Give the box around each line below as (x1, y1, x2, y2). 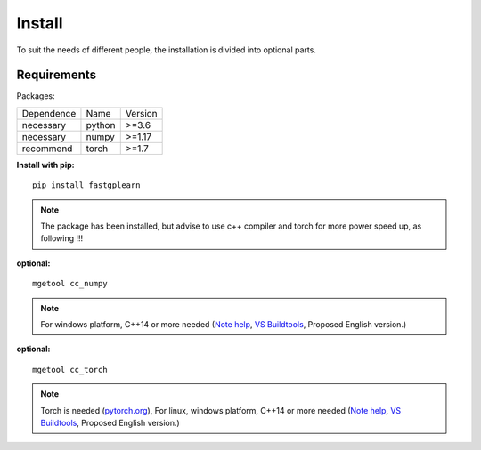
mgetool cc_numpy (32, 278, 108, 289)
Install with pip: (16, 159, 75, 170)
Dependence (21, 107, 77, 119)
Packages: (16, 91, 55, 101)
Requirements (16, 68, 97, 83)
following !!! (40, 233, 84, 244)
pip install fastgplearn (32, 181, 141, 190)
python (86, 118, 116, 131)
